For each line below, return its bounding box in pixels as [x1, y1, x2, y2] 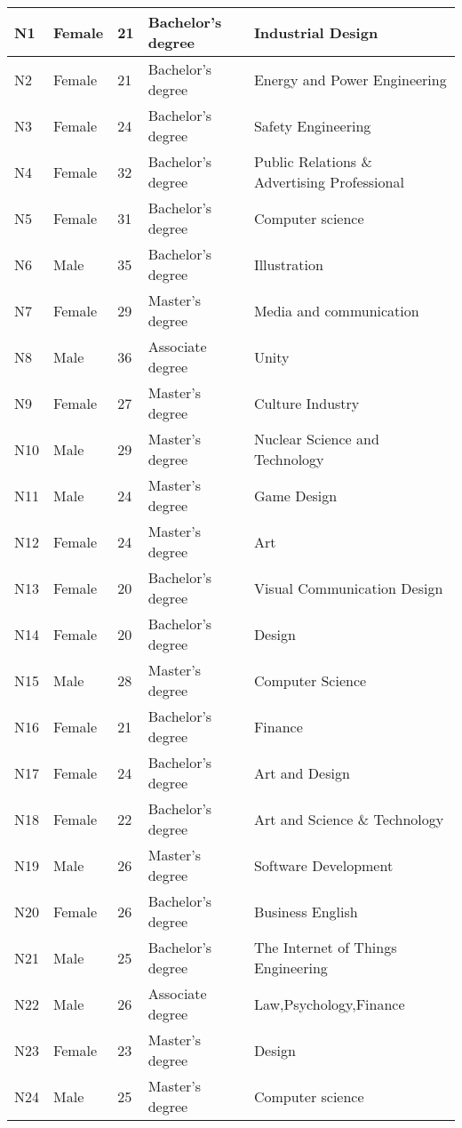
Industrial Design [253, 21, 378, 43]
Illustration [253, 253, 323, 275]
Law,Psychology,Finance [253, 993, 405, 1014]
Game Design [253, 484, 338, 506]
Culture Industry [253, 392, 360, 413]
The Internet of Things [253, 937, 397, 957]
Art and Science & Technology [253, 808, 444, 829]
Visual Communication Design [253, 577, 443, 598]
